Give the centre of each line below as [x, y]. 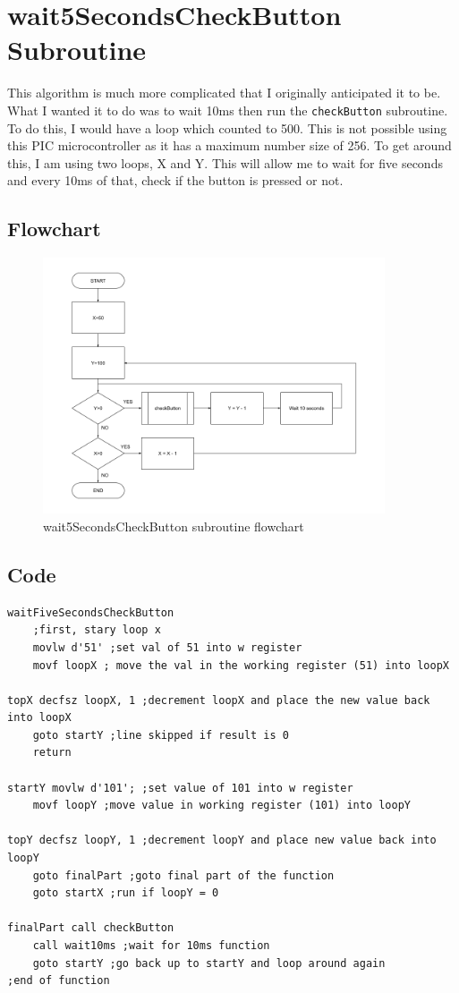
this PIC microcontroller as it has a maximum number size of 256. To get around [229, 145]
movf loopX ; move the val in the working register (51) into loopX [241, 665]
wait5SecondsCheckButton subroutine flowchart [174, 526]
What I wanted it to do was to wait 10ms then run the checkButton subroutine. [228, 110]
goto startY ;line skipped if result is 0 [161, 735]
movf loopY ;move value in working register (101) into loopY [222, 806]
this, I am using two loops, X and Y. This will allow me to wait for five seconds [225, 162]
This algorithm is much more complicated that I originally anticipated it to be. [224, 93]
